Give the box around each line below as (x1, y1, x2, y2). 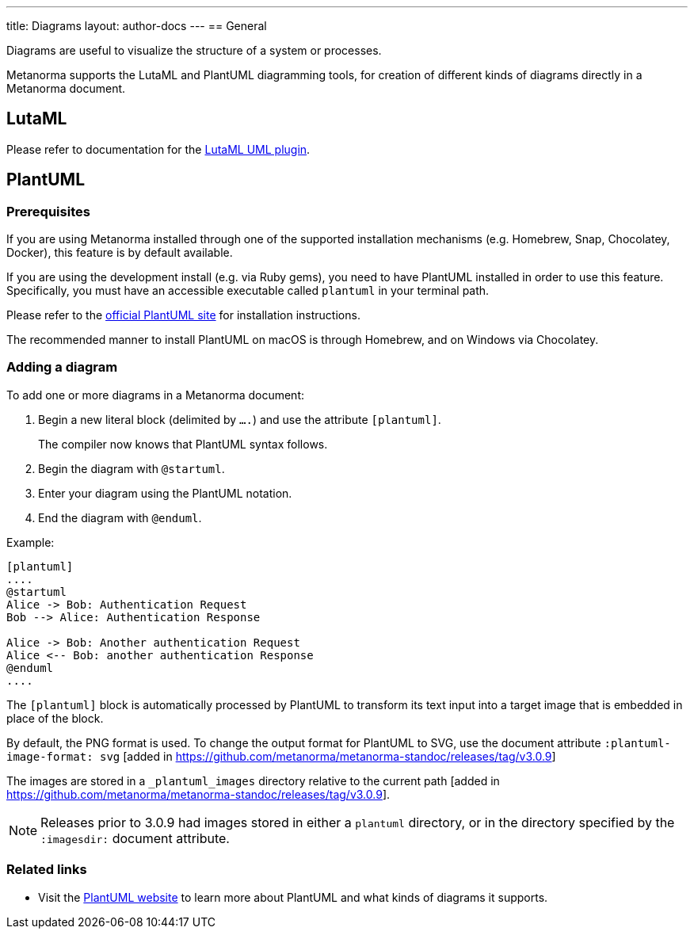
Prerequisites (6, 203, 90, 219)
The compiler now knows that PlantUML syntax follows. (38, 437, 328, 451)
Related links (6, 861, 87, 878)
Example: (6, 535, 55, 549)
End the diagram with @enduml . (38, 510, 202, 525)
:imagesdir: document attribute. (40, 830, 230, 846)
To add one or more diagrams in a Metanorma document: (6, 387, 305, 402)
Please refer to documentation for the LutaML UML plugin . (6, 142, 311, 156)
